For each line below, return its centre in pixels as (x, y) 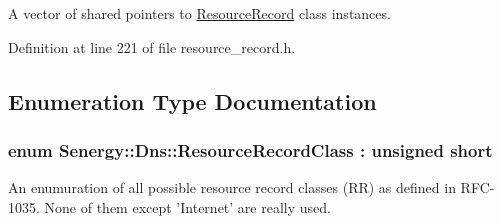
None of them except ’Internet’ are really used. (187, 206)
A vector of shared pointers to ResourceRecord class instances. (199, 13)
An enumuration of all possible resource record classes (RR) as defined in (232, 187)
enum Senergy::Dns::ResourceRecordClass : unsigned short (250, 149)
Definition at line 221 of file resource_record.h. (152, 46)
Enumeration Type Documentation (192, 100)
